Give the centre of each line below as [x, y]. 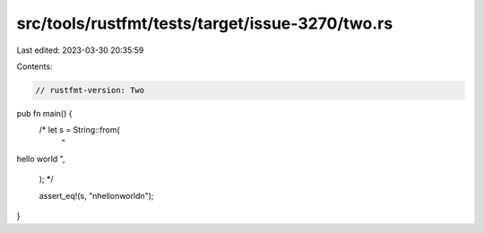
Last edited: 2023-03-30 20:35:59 [80, 50]
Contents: [35, 66]
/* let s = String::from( [79, 130]
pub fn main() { [44, 113]
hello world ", [41, 159]
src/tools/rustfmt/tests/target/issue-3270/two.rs [205, 23]
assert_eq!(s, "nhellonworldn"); [96, 195]
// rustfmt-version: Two [90, 90]
